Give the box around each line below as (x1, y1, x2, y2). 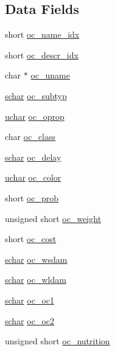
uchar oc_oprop (5, 109, 64, 122)
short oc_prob (5, 191, 59, 204)
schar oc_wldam (5, 273, 66, 286)
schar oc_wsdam (5, 252, 68, 265)
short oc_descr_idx (5, 48, 78, 61)
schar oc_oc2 (5, 314, 55, 327)
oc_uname (30, 69, 70, 82)
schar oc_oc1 (5, 293, 55, 306)
